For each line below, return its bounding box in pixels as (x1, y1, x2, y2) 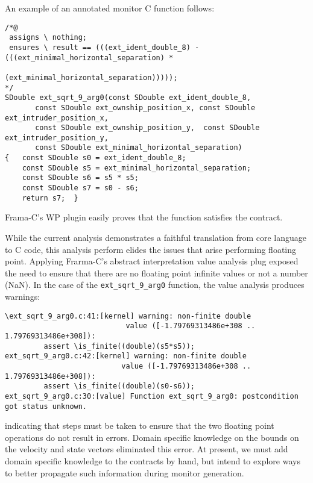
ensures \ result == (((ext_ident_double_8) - (9, 43, 200, 52)
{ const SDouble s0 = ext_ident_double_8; (5, 154, 186, 163)
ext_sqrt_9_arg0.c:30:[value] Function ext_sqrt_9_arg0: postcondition (5, 391, 299, 400)
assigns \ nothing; (9, 33, 87, 42)
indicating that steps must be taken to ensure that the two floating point (5, 419, 274, 432)
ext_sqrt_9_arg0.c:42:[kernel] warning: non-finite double (5, 352, 247, 361)
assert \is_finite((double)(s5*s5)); (43, 341, 195, 351)
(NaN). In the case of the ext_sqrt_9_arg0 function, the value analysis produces (5, 278, 305, 291)
